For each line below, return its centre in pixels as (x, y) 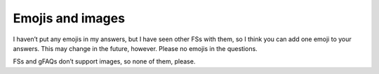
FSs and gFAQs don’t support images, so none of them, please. (104, 61)
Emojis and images (69, 18)
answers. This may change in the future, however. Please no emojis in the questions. (135, 48)
